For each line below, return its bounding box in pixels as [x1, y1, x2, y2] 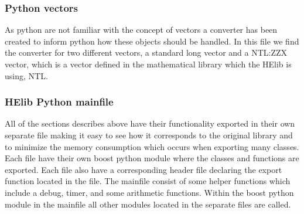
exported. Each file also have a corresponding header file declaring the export [5, 163, 282, 175]
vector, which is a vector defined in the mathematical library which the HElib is [5, 58, 292, 70]
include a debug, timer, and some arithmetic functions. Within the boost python [5, 186, 294, 198]
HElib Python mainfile [5, 94, 114, 109]
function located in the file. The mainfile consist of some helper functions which [5, 175, 291, 187]
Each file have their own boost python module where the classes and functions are [5, 152, 299, 164]
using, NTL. [5, 69, 48, 81]
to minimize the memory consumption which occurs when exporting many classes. [5, 140, 299, 152]
